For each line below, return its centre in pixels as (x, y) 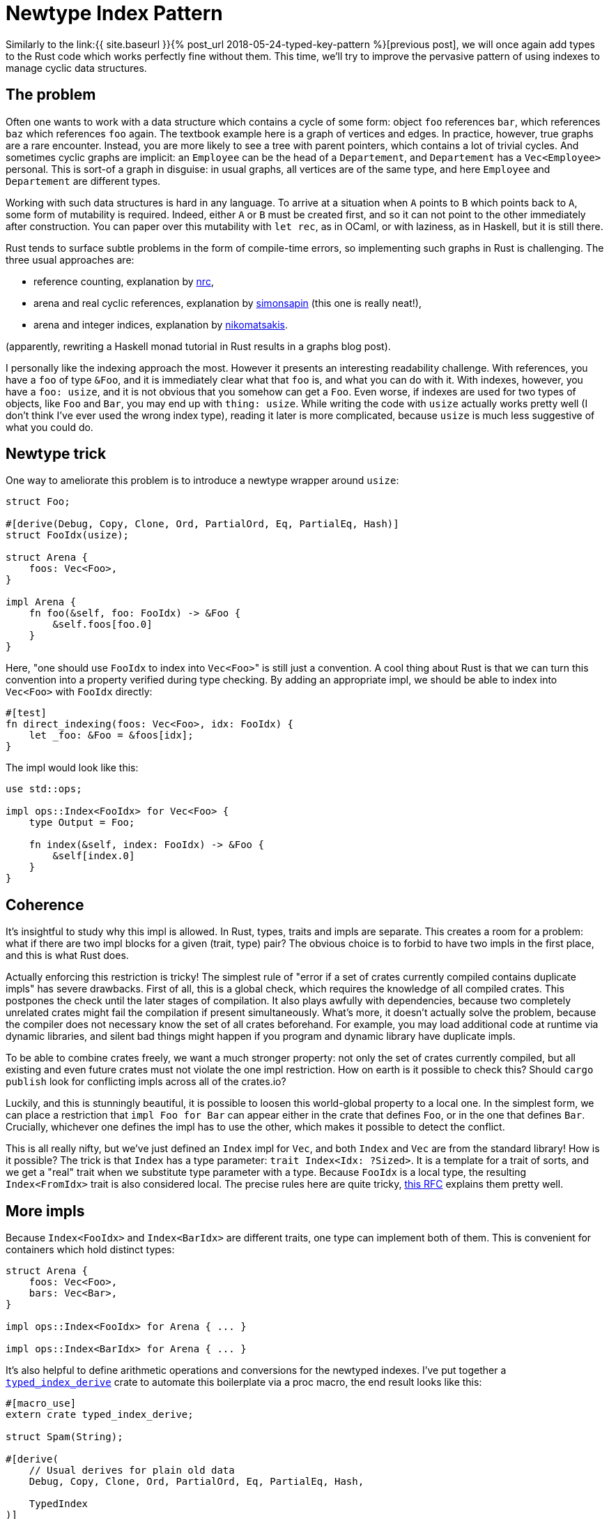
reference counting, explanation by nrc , (124, 281)
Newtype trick (56, 454)
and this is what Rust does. (67, 955)
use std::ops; (44, 789)
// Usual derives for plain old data (132, 1471)
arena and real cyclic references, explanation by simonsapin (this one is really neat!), (228, 303)
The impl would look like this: (72, 768)
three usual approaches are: (70, 259)
